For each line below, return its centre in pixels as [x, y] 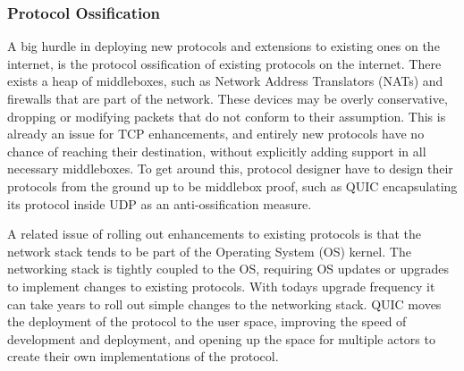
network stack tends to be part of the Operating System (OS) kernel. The [209, 251]
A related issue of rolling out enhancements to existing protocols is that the [214, 234]
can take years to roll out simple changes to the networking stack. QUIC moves [224, 304]
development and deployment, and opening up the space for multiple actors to [221, 338]
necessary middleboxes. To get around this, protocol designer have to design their [230, 169]
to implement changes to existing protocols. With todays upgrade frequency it [221, 286]
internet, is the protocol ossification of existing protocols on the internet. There [224, 63]
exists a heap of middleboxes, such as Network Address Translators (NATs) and [225, 81]
